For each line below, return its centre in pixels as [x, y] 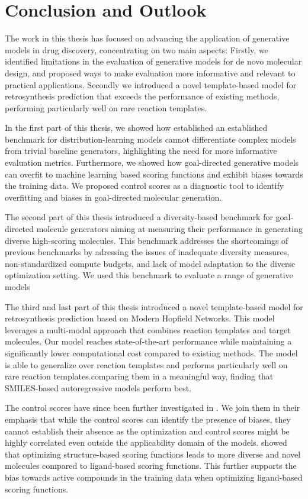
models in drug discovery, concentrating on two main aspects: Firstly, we [137, 49]
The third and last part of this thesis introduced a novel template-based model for [154, 306]
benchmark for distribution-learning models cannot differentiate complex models [150, 139]
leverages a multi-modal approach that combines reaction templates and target [148, 329]
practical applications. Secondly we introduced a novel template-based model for [151, 84]
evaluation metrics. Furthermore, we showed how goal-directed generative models [152, 162]
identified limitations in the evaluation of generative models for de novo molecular [153, 61]
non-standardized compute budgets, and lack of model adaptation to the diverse [150, 263]
